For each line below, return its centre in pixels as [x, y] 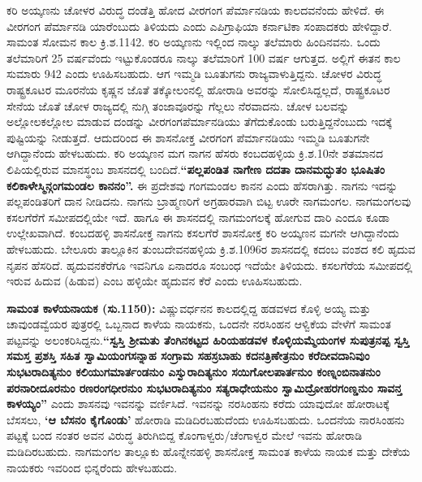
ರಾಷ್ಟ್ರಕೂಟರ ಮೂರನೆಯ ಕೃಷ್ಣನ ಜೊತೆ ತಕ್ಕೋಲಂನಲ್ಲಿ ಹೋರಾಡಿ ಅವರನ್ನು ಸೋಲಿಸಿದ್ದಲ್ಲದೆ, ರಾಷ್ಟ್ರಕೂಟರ [198, 89]
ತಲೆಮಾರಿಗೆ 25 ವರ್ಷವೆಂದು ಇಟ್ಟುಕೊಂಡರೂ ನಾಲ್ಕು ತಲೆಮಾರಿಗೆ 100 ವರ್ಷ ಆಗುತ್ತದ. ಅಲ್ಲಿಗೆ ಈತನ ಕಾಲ [204, 57]
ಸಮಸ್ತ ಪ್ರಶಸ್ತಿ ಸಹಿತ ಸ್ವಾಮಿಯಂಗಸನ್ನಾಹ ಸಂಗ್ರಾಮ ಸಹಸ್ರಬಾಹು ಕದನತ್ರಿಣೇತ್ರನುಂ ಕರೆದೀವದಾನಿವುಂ [188, 356]
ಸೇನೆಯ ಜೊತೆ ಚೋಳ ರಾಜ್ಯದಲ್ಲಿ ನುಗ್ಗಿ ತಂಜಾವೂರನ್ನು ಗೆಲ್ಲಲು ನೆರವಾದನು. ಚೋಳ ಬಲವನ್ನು [178, 105]
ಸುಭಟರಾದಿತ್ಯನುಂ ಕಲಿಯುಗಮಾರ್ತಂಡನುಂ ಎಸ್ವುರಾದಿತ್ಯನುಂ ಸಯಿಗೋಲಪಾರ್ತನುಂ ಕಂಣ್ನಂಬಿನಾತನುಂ [194, 372]
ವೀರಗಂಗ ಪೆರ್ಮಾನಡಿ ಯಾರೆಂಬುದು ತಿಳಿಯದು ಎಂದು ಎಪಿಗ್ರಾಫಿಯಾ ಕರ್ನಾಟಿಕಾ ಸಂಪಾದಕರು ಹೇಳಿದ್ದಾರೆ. [199, 26]
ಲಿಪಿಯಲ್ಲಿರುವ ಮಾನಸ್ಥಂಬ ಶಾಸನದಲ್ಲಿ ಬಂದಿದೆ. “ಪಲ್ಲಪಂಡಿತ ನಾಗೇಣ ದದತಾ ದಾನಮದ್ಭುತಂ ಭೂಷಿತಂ [196, 169]
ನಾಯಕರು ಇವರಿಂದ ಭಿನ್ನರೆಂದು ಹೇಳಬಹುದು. [92, 467]
